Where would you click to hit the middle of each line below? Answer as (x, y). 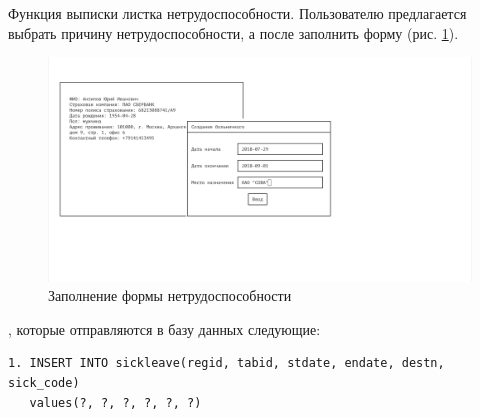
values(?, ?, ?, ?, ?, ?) (115, 402)
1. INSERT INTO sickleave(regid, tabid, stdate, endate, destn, (226, 363)
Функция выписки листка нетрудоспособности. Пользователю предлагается (237, 13)
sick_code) (44, 382)
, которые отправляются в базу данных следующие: (164, 328)
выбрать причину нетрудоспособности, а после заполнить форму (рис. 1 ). (233, 32)
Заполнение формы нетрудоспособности (170, 295)
